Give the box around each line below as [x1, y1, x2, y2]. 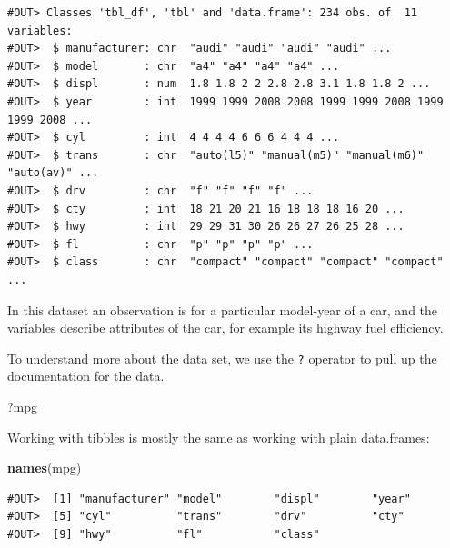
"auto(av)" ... [7, 166, 99, 180]
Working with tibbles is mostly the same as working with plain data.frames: [7, 427, 430, 446]
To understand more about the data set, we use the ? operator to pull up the [7, 348, 437, 367]
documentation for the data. [7, 366, 165, 385]
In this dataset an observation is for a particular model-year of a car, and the [7, 300, 438, 319]
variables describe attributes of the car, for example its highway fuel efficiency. [7, 318, 444, 337]
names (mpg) [7, 458, 82, 477]
